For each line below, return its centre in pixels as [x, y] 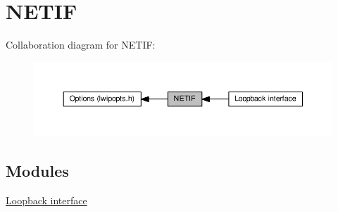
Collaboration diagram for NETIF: [81, 45]
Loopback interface [46, 200]
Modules [37, 170]
